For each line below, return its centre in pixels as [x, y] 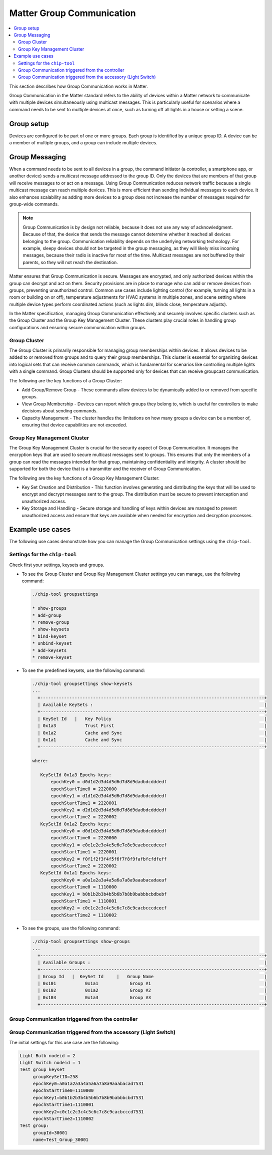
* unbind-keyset [52, 643]
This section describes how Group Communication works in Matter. [79, 86]
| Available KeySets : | [152, 705]
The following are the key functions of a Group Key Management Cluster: [84, 478]
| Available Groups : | [152, 962]
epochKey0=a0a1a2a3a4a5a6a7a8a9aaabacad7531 [88, 1084]
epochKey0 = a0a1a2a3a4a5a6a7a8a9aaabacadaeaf [109, 880]
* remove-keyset [52, 657]
